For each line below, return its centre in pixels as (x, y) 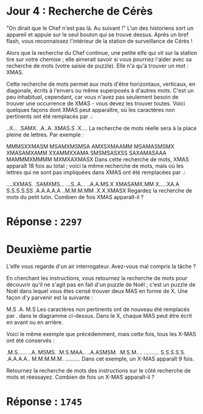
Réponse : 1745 (44, 402)
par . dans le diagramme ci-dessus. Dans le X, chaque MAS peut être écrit (99, 316)
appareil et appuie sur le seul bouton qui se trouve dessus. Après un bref (98, 34)
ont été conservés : (30, 341)
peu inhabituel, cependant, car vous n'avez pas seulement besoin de (93, 97)
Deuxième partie (49, 249)
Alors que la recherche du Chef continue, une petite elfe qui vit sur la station (102, 52)
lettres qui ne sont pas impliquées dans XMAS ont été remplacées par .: (96, 172)
